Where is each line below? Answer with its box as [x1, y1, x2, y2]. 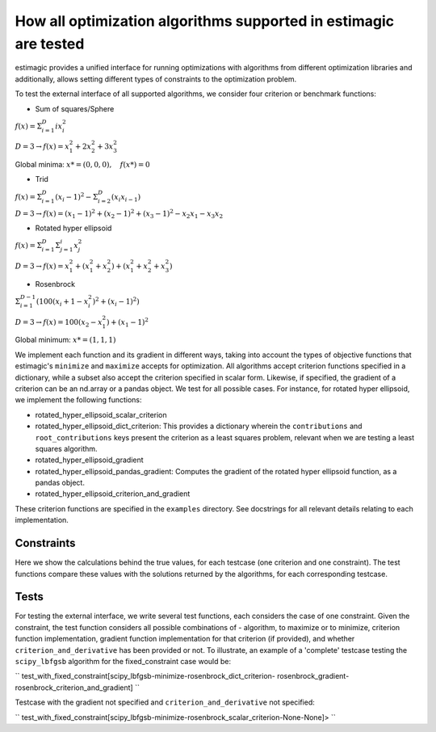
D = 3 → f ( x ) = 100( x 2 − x [15, 318, 103, 329]
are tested [15, 35, 85, 53]
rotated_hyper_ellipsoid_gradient [35, 455, 145, 465]
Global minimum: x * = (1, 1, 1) [15, 335, 116, 345]
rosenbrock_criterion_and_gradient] [15, 683, 133, 692]
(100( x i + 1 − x [36, 297, 89, 308]
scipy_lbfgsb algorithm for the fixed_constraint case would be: [15, 657, 232, 666]
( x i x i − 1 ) [111, 192, 141, 204]
